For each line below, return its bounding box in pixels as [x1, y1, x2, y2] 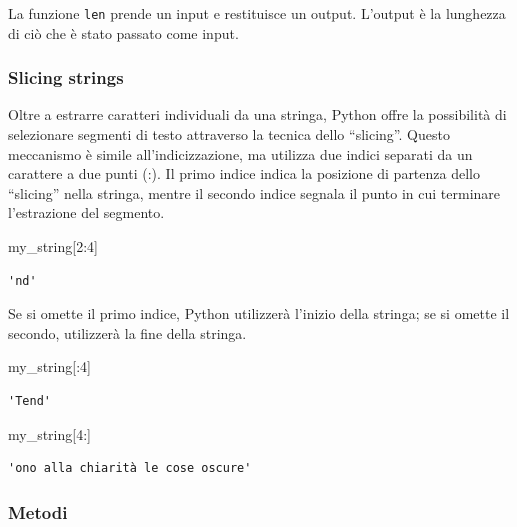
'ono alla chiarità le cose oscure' [8, 461, 252, 476]
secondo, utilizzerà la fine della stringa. [8, 322, 247, 343]
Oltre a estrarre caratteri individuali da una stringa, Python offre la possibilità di [8, 104, 507, 125]
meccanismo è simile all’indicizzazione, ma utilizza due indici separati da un [8, 143, 473, 164]
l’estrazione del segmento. [8, 202, 165, 223]
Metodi [8, 499, 68, 524]
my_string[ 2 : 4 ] [8, 236, 98, 257]
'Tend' [8, 394, 51, 408]
